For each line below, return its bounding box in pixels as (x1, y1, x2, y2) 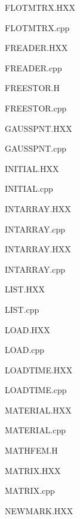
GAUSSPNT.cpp (5, 142, 66, 155)
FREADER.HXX (5, 41, 68, 54)
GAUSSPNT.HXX (5, 122, 72, 134)
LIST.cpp (5, 303, 39, 315)
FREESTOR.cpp (5, 101, 67, 114)
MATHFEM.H (5, 444, 58, 457)
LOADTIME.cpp (5, 384, 67, 396)
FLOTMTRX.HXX (5, 1, 76, 13)
